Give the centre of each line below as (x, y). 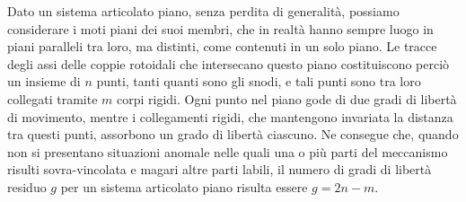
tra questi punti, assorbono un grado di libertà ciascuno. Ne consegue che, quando (233, 134)
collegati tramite (53, 98)
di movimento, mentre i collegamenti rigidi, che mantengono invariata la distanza (230, 116)
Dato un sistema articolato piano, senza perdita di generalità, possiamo (203, 11)
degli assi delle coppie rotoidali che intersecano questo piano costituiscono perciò (229, 63)
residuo (27, 186)
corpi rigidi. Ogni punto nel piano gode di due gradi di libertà (286, 98)
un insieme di (44, 81)
